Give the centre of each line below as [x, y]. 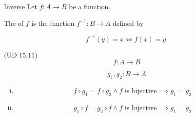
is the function [53, 23]
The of [14, 23]
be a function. [90, 6]
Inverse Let [20, 6]
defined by [128, 23]
